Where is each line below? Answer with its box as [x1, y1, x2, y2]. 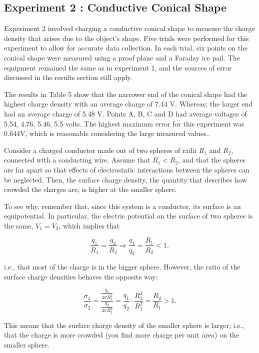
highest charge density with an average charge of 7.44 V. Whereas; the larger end [4, 98, 253, 109]
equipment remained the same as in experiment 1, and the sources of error [4, 62, 232, 72]
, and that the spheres [178, 154, 245, 165]
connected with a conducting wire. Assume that [4, 154, 150, 165]
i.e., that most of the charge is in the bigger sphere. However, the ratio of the [4, 261, 240, 272]
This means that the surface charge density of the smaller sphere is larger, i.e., [4, 319, 244, 330]
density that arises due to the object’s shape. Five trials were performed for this [4, 32, 249, 43]
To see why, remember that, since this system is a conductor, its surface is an [4, 200, 241, 211]
